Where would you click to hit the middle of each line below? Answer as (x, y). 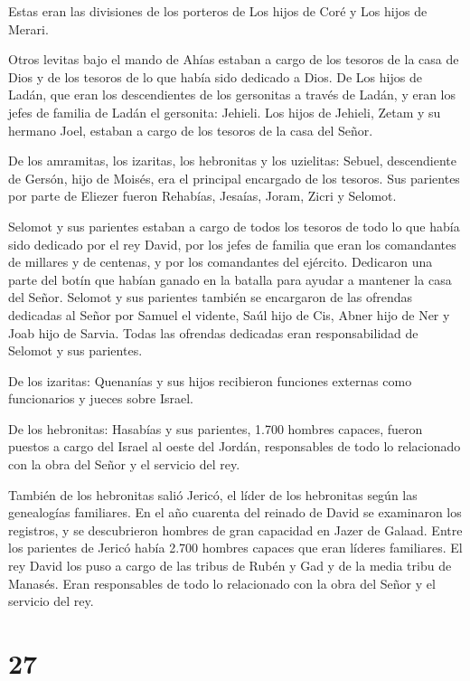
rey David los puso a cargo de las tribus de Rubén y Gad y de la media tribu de (230, 566)
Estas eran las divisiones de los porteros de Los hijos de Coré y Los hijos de (218, 11)
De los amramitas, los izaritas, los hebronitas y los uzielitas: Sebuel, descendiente (233, 161)
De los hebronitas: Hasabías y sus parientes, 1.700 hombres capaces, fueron (216, 428)
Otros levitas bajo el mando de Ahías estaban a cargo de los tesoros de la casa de (234, 59)
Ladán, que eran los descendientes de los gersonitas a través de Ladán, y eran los (232, 95)
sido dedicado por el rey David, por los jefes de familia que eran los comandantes (232, 244)
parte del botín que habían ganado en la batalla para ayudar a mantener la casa (230, 279)
